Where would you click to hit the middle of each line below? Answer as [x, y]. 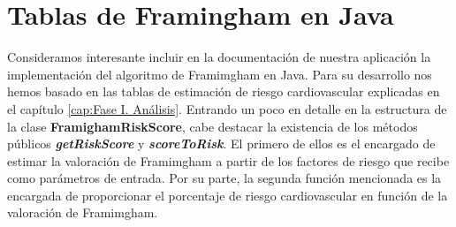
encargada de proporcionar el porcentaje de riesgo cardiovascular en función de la [228, 195]
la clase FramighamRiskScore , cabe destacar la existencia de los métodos [213, 126]
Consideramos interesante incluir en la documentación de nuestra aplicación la [219, 57]
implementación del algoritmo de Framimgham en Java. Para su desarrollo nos [220, 74]
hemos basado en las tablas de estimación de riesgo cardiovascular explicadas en [224, 91]
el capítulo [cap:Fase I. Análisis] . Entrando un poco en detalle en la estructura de [227, 108]
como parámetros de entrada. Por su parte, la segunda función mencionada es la [224, 178]
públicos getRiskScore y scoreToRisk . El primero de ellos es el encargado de [221, 144]
